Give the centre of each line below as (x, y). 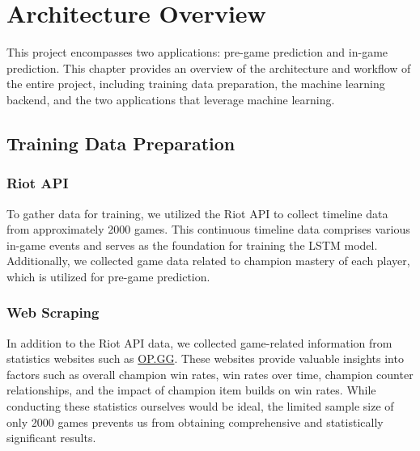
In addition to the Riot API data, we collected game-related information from (199, 342)
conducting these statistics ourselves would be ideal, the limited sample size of (200, 406)
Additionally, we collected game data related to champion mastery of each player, (208, 261)
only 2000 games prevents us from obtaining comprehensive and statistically (195, 421)
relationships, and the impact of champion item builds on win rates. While (191, 390)
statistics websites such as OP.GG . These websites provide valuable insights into (205, 358)
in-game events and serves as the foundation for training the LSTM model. (192, 244)
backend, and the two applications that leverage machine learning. (171, 99)
